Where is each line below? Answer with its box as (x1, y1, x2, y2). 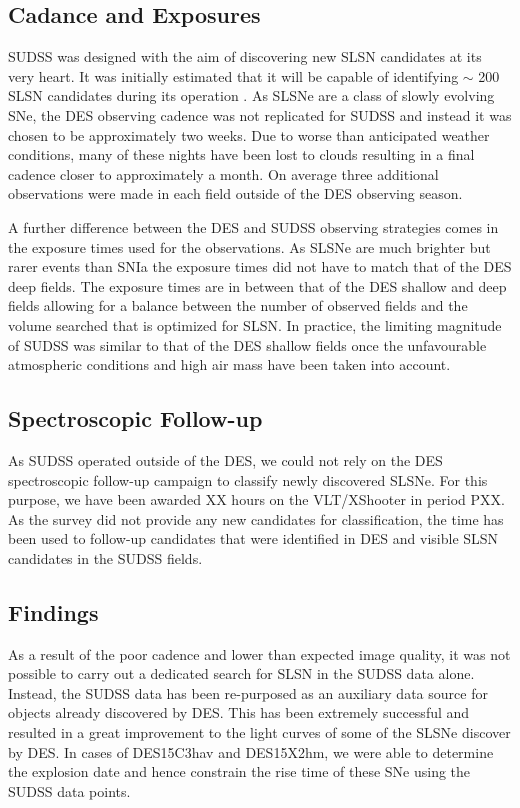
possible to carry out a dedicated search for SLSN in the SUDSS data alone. (8, 663, 475, 684)
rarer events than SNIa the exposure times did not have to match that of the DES (8, 256, 512, 277)
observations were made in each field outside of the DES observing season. (8, 183, 463, 204)
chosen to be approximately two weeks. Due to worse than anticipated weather (8, 124, 490, 145)
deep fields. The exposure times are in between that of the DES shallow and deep (8, 275, 507, 296)
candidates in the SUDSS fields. (8, 547, 203, 568)
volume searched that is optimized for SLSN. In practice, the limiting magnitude (8, 314, 502, 335)
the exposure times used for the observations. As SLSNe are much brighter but (8, 236, 491, 257)
